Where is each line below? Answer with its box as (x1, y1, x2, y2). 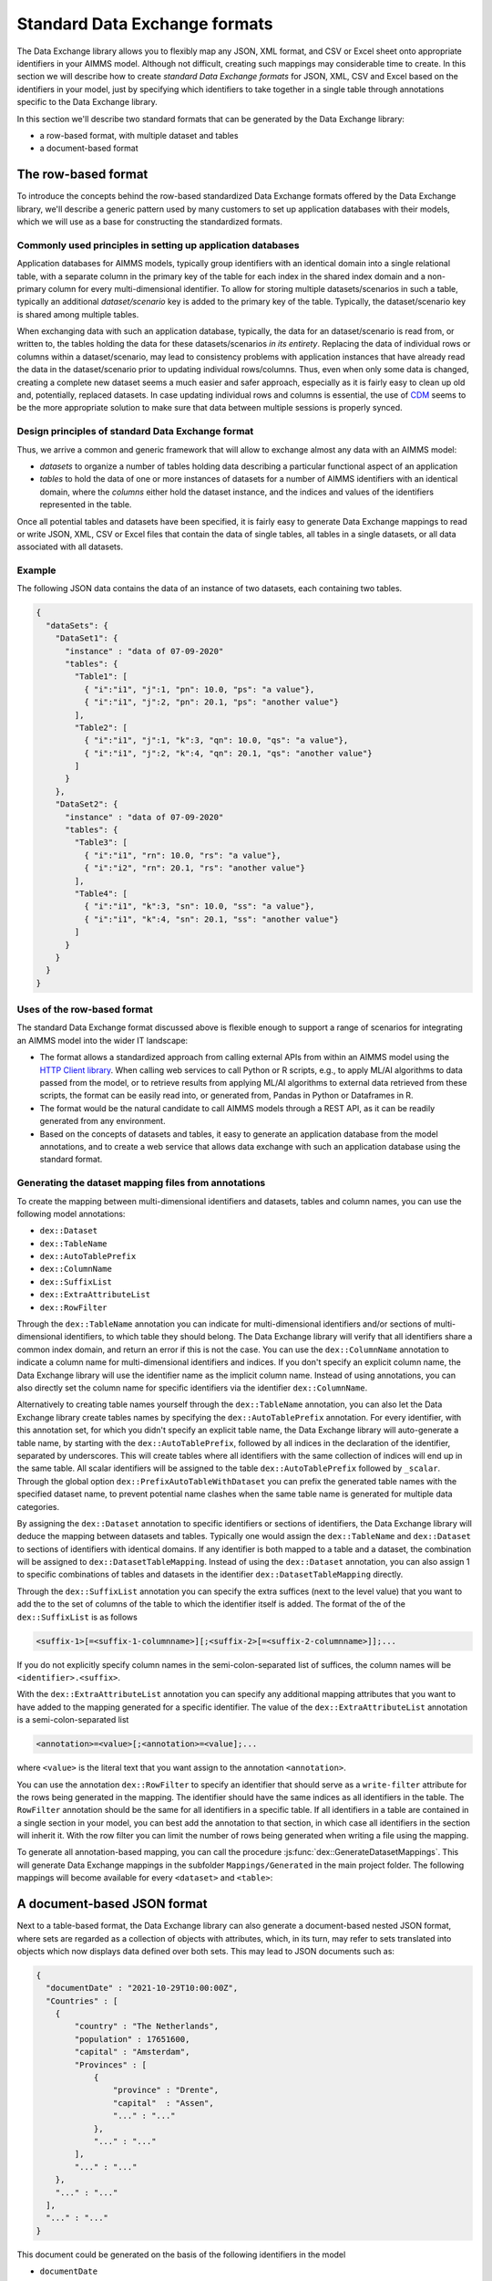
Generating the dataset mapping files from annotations (16, 1177, 266, 1190)
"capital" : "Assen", (112, 2098, 214, 2108)
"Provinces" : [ (74, 2059, 148, 2070)
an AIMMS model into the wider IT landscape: (16, 1035, 189, 1046)
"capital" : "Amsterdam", (74, 2047, 190, 2057)
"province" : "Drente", (112, 2085, 219, 2096)
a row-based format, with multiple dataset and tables (39, 130, 239, 141)
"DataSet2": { (55, 799, 118, 809)
